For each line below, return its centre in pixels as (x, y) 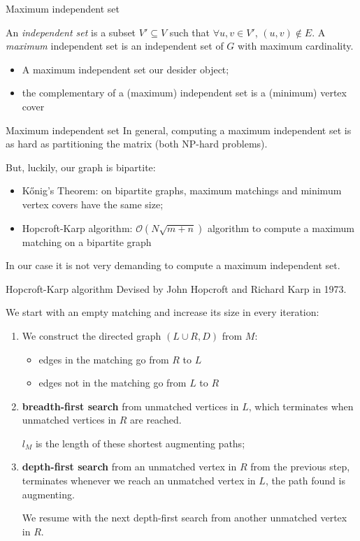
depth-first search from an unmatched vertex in (129, 467)
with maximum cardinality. (296, 46)
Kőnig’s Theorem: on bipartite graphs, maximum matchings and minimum (182, 190)
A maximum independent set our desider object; (125, 69)
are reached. (156, 420)
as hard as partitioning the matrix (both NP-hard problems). (137, 144)
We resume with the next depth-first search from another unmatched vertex (185, 518)
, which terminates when (301, 406)
